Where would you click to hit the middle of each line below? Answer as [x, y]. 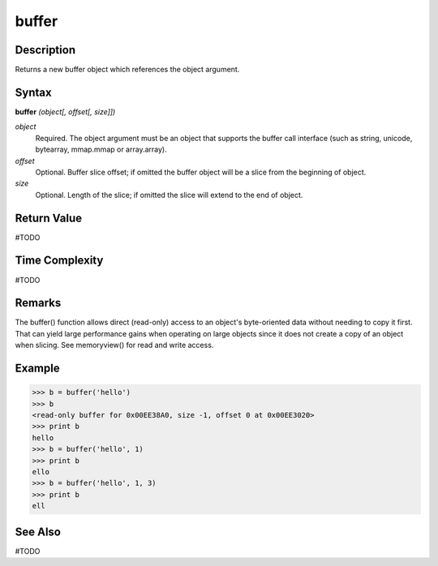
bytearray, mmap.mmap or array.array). [101, 149]
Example [37, 369]
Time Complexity [59, 261]
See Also [38, 532]
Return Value [49, 218]
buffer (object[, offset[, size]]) [65, 111]
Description [45, 50]
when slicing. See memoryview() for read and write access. [114, 345]
